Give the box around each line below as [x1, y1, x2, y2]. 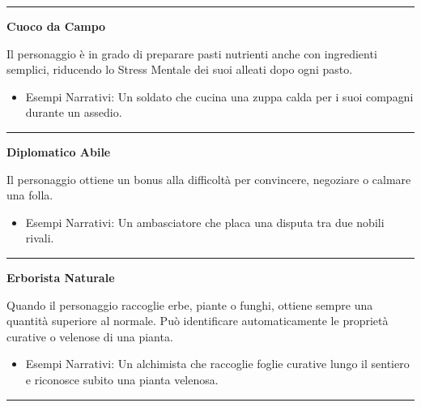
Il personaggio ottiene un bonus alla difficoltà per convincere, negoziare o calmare [6, 170, 411, 187]
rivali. [25, 229, 54, 246]
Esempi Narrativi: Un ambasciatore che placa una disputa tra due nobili [25, 213, 385, 230]
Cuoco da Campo [6, 18, 106, 34]
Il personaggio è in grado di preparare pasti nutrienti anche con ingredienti [6, 45, 377, 62]
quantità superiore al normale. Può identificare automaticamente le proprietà [6, 312, 389, 329]
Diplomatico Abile [6, 143, 111, 160]
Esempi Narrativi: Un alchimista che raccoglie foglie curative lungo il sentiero [25, 355, 410, 372]
